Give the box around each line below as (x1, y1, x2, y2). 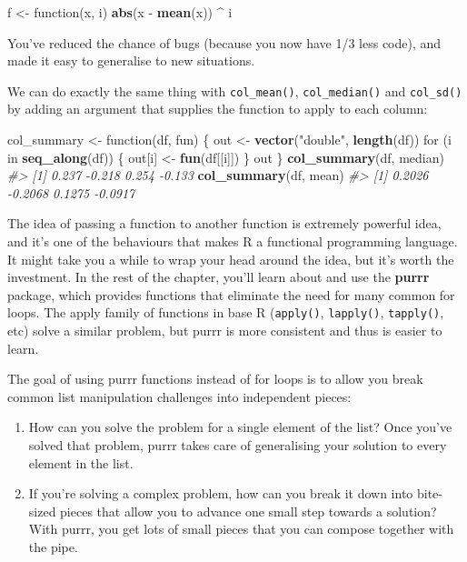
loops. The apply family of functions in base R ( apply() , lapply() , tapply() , (7, 303, 444, 322)
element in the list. (28, 453, 134, 472)
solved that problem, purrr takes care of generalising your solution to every (28, 436, 447, 454)
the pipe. (28, 537, 78, 556)
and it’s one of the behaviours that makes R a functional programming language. (7, 232, 458, 250)
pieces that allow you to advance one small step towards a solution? (60, 501, 437, 520)
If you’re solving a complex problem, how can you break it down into (28, 484, 413, 503)
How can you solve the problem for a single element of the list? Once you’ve (28, 417, 452, 437)
